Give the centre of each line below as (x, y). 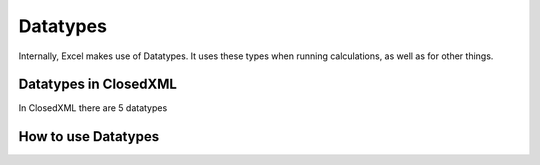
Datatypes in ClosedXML (97, 84)
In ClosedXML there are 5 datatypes (93, 108)
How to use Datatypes (89, 136)
